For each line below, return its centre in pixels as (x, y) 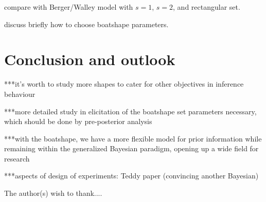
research (17, 158)
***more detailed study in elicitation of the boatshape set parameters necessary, (130, 111)
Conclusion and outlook (90, 59)
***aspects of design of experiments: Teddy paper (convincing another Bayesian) (131, 176)
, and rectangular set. (207, 7)
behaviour (20, 94)
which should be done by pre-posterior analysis (78, 121)
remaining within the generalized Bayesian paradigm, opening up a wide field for (131, 148)
